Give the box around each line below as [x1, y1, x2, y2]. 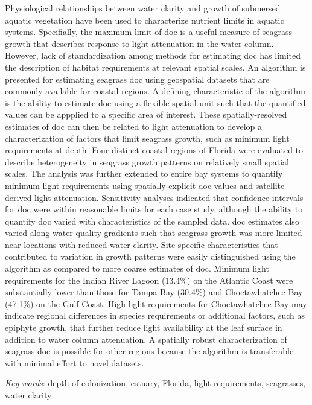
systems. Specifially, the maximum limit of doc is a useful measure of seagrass [5, 25, 292, 38]
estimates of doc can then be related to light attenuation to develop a [5, 120, 263, 132]
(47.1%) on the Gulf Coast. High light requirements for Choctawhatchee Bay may [5, 297, 307, 310]
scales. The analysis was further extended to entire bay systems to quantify [5, 167, 283, 180]
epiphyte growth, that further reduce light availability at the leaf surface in [5, 321, 282, 334]
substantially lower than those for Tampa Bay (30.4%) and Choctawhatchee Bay [5, 285, 303, 298]
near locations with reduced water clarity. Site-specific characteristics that [5, 238, 278, 250]
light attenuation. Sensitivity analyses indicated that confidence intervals [34, 191, 304, 203]
